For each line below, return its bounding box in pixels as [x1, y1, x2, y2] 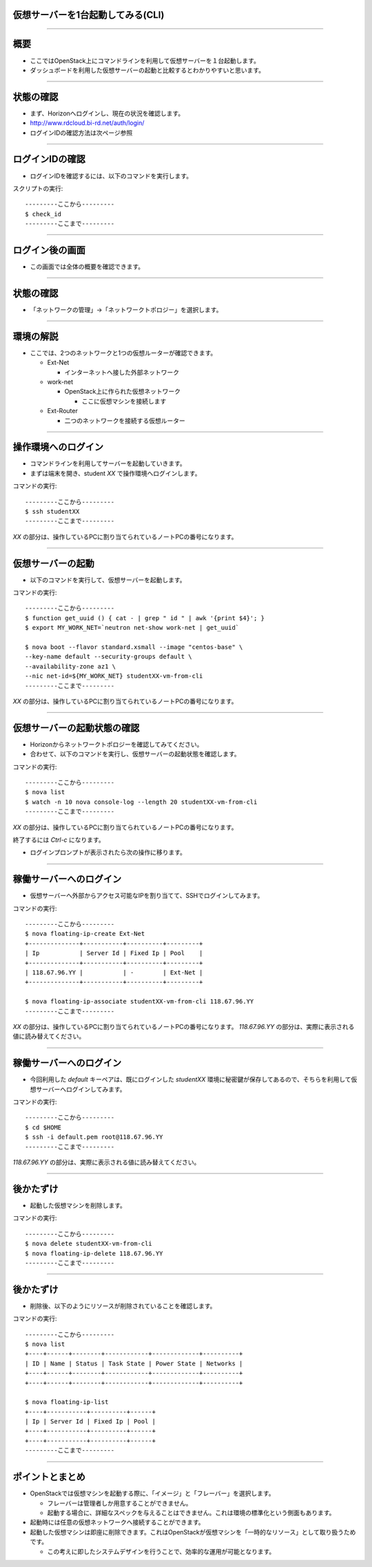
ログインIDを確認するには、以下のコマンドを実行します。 [30, 171, 193, 180]
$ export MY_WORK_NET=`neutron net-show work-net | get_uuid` [25, 624, 240, 632]
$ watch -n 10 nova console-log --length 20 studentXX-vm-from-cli [25, 798, 258, 806]
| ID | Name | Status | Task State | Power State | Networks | [25, 1359, 243, 1367]
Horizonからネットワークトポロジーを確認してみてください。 [30, 740, 203, 749]
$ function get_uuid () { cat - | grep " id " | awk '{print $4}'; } [25, 614, 265, 622]
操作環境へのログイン [12, 441, 103, 453]
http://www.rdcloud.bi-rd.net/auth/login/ [30, 119, 145, 127]
